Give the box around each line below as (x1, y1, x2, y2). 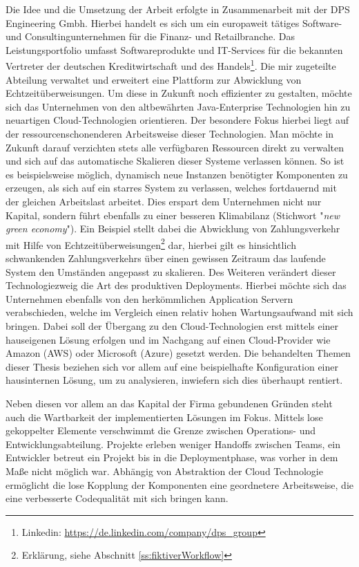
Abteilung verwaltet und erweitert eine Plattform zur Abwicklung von (6, 72, 302, 86)
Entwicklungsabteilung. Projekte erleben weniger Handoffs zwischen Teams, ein (6, 436, 340, 451)
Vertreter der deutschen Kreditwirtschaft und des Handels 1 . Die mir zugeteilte (6, 57, 336, 73)
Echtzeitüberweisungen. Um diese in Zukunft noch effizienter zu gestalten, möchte (6, 86, 352, 100)
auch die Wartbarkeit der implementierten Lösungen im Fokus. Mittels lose (6, 409, 323, 424)
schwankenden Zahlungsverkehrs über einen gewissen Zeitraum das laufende (6, 251, 326, 265)
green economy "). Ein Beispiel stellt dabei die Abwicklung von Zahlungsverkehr (6, 221, 340, 236)
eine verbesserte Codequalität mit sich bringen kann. (6, 491, 229, 505)
